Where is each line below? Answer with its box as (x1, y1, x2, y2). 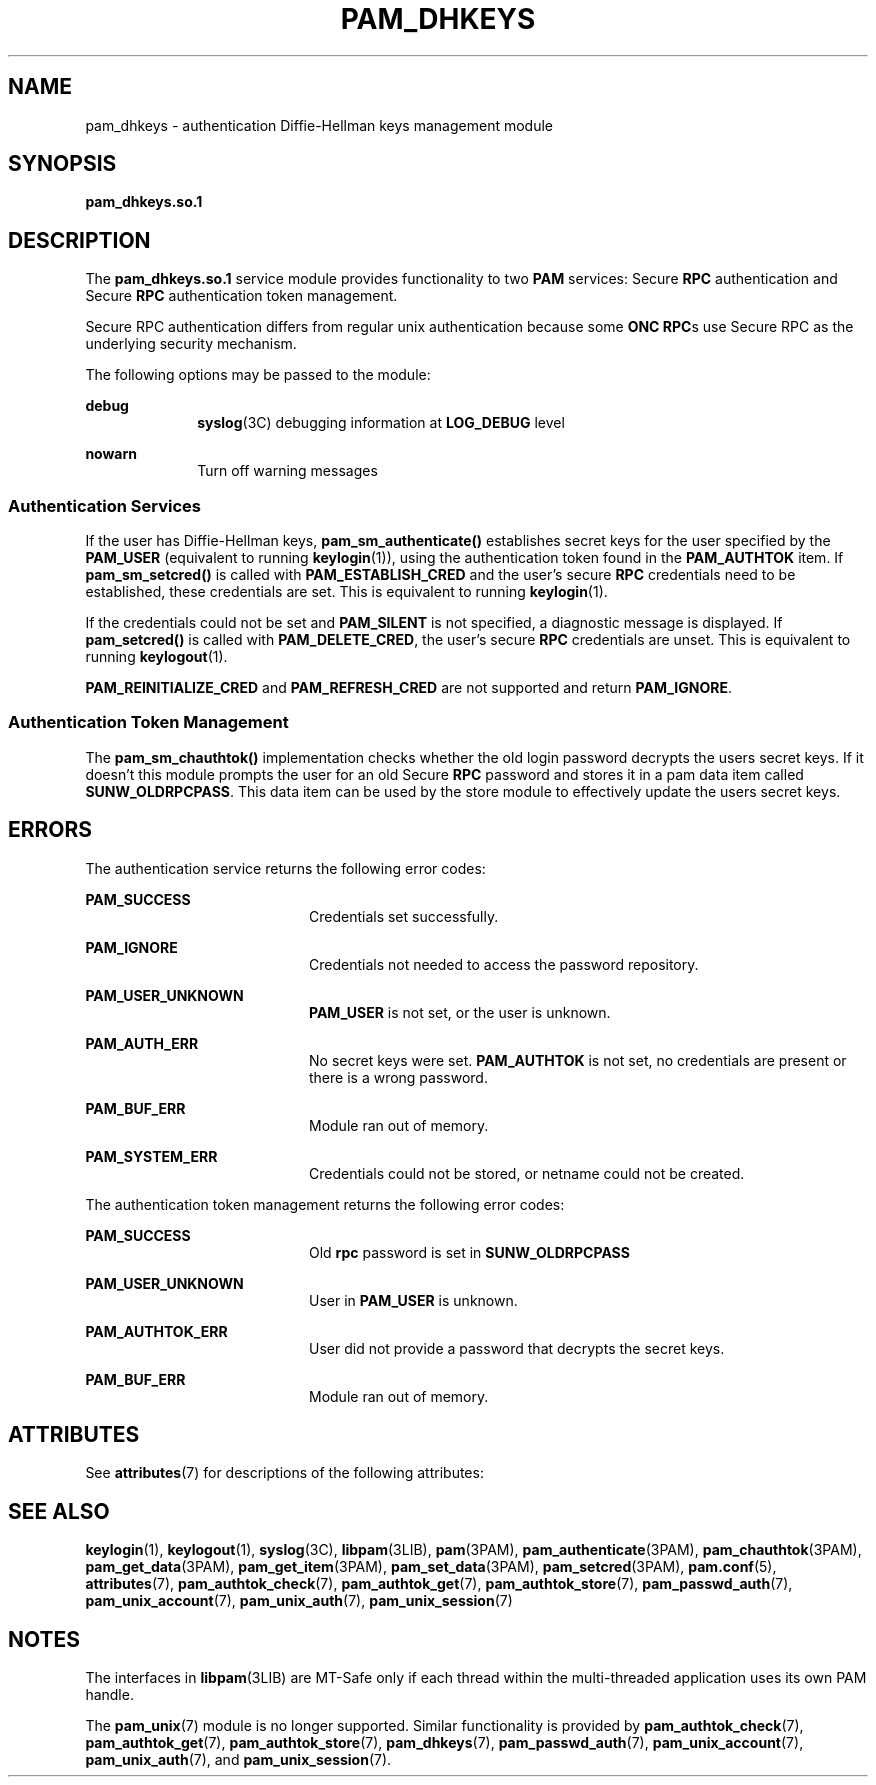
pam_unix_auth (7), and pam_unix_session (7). (85, 1751, 392, 1769)
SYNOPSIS (8, 151, 117, 177)
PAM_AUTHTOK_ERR (85, 1322, 228, 1340)
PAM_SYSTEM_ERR (85, 1147, 218, 1165)
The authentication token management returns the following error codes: (85, 1195, 565, 1213)
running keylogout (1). (85, 648, 228, 666)
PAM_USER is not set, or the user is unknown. (309, 1003, 611, 1021)
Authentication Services (8, 495, 201, 516)
